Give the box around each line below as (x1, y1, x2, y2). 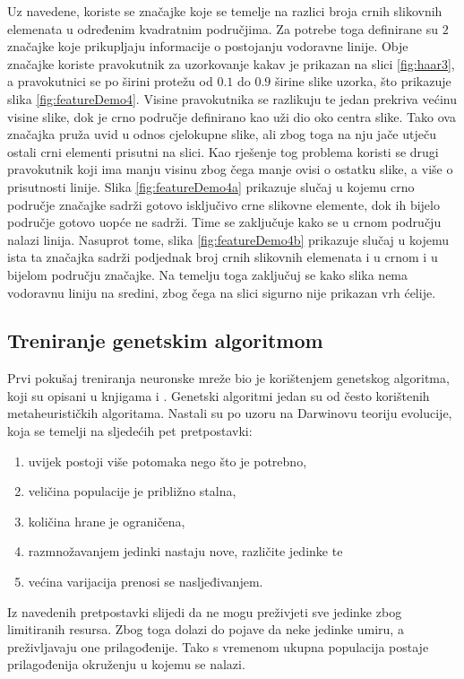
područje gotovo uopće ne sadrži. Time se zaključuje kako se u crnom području (7, 213, 442, 231)
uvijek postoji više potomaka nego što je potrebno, (28, 451, 307, 470)
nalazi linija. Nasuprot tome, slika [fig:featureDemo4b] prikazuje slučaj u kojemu (7, 230, 449, 248)
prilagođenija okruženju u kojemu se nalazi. (7, 655, 245, 674)
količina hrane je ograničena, (28, 511, 185, 530)
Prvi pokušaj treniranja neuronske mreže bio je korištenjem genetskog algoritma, (7, 369, 450, 387)
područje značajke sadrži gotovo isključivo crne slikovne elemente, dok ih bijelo (7, 195, 440, 213)
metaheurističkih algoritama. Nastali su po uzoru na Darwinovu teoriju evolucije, (7, 404, 452, 422)
